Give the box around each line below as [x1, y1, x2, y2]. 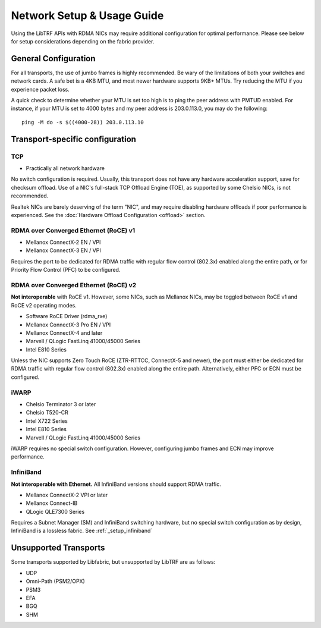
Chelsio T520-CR [26, 409, 68, 416]
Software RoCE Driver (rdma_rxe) [26, 313, 108, 320]
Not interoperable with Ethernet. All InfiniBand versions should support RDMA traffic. [11, 481, 221, 488]
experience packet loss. [11, 86, 70, 93]
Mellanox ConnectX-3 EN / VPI [26, 247, 101, 254]
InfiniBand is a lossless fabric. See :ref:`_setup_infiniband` [11, 527, 153, 535]
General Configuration [11, 54, 96, 64]
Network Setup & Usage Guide [11, 9, 164, 22]
